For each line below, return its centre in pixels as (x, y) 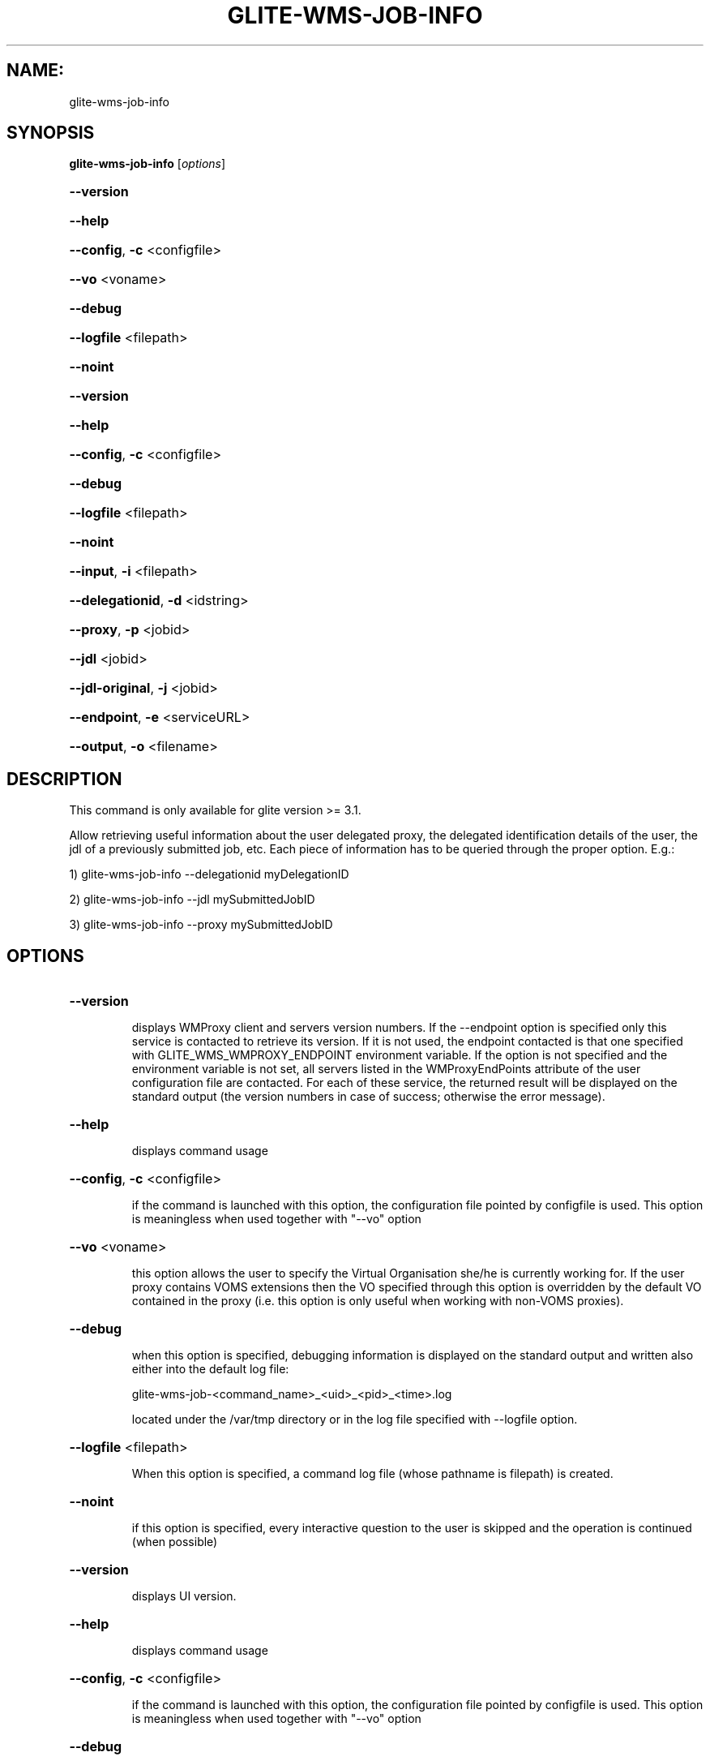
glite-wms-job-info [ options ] (148, 164)
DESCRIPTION (64, 779)
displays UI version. (184, 1596)
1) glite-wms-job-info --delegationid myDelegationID (209, 874)
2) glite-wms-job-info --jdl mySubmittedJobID (192, 900)
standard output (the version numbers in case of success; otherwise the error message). (368, 1097)
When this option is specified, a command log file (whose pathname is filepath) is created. (372, 1474)
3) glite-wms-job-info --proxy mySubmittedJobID (201, 925)
